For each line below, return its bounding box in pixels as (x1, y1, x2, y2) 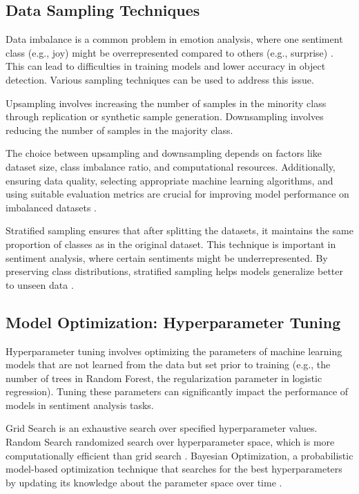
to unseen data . (6, 277, 74, 292)
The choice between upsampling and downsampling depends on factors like (6, 146, 322, 160)
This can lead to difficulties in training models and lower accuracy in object (6, 59, 326, 73)
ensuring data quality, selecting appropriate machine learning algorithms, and (6, 173, 333, 187)
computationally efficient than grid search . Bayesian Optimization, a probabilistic (6, 448, 353, 462)
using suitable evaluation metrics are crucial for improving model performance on (6, 187, 349, 201)
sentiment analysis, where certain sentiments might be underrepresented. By (6, 250, 328, 265)
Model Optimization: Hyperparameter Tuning (6, 311, 341, 332)
